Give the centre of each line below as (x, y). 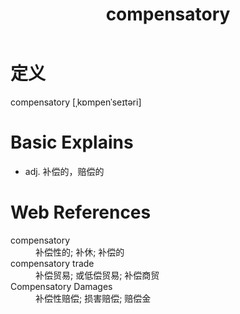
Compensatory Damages (61, 286)
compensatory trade (52, 263)
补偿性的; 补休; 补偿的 (80, 252)
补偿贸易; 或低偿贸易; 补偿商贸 (97, 275)
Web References (81, 212)
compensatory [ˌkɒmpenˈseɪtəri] (76, 102)
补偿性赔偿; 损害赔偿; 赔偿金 (93, 298)
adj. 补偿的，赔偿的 (64, 171)
